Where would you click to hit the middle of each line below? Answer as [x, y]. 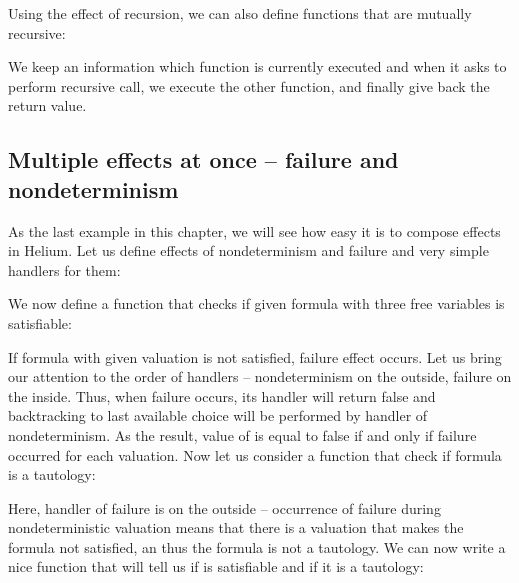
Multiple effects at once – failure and [203, 159]
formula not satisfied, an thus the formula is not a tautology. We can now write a [257, 546]
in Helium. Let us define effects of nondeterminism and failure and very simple [248, 250]
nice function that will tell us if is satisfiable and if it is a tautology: [216, 566]
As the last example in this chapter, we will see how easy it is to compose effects [254, 230]
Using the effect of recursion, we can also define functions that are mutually [240, 13]
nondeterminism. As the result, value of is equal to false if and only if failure [242, 434]
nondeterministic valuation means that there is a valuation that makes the [236, 527]
